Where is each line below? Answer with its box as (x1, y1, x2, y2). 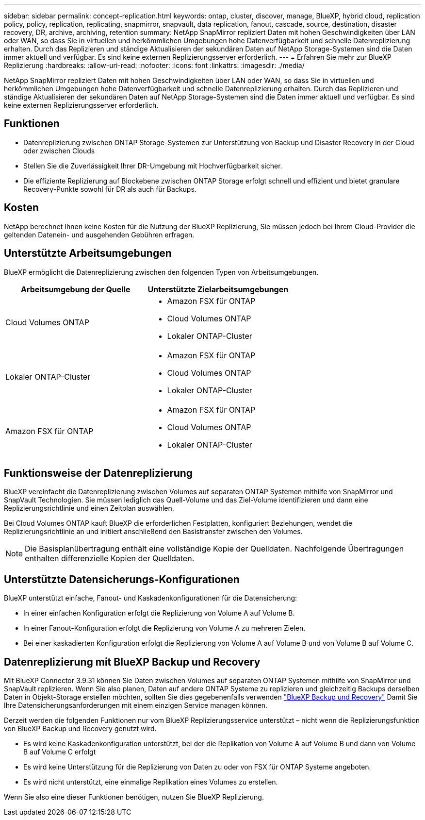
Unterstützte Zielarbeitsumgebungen (147, 284, 289, 294)
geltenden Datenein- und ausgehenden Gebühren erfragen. (4, 230, 195, 239)
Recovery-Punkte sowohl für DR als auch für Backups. (23, 184, 196, 193)
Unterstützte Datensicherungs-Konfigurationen (4, 573, 240, 586)
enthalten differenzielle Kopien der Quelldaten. (25, 553, 195, 564)
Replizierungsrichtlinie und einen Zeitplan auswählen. (4, 504, 174, 513)
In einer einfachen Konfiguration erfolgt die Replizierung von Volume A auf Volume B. (23, 609, 295, 618)
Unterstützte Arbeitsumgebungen (4, 247, 172, 260)
